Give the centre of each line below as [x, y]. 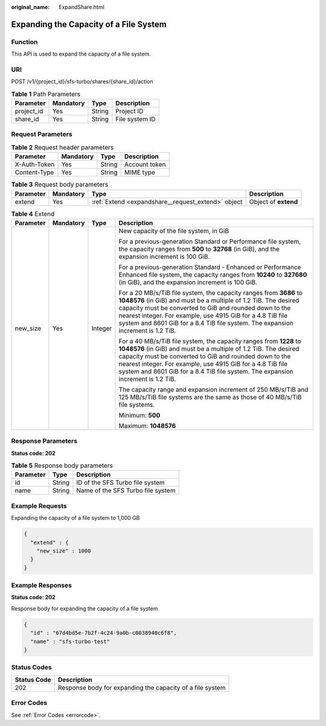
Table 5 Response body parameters [62, 465]
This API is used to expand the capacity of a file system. [81, 54]
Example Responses [42, 585]
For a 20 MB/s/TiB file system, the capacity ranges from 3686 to [211, 293]
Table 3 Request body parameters [60, 184]
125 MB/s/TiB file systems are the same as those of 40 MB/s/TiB [210, 397]
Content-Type [34, 172]
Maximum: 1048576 [147, 426]
